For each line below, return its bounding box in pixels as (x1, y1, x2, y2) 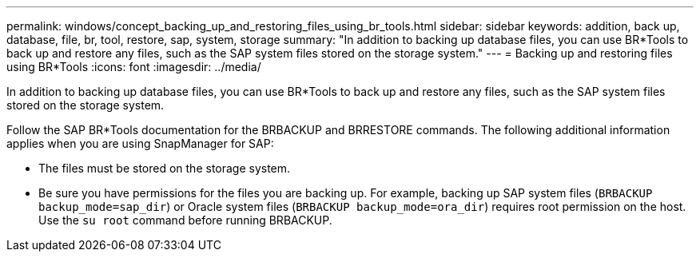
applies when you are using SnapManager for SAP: (6, 137, 274, 150)
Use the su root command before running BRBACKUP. (38, 213, 332, 227)
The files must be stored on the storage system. (38, 161, 291, 175)
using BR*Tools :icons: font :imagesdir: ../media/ (6, 60, 261, 73)
